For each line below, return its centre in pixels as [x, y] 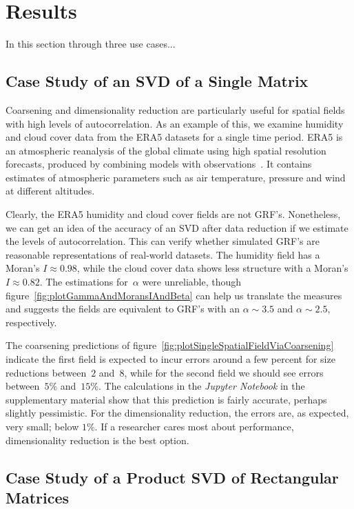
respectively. [31, 322]
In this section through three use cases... [91, 44]
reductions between [46, 372]
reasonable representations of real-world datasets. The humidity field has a [163, 254]
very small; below [42, 426]
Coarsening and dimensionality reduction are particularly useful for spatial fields [175, 109]
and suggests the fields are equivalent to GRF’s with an [123, 309]
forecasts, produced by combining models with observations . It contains [159, 164]
